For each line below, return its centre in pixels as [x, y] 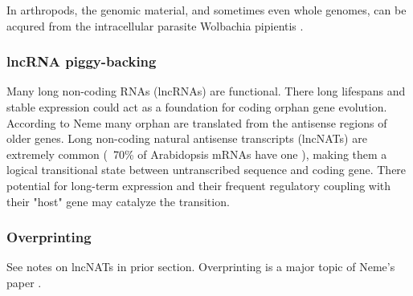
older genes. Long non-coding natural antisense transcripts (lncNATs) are [187, 138]
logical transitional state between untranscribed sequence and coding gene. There [206, 170]
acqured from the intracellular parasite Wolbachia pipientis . [155, 25]
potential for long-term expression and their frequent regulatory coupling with [199, 185]
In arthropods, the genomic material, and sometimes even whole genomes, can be [206, 10]
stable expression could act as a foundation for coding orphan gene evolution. [197, 107]
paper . [24, 282]
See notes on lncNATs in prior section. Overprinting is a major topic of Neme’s [201, 267]
